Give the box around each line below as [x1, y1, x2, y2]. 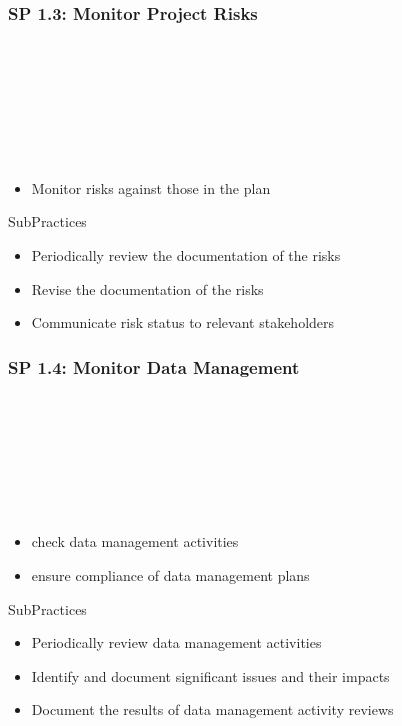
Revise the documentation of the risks [31, 278, 264, 299]
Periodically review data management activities [31, 632, 322, 653]
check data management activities [31, 531, 239, 552]
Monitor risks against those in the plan [31, 177, 271, 198]
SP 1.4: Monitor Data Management [8, 354, 300, 379]
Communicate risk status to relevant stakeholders [31, 312, 335, 333]
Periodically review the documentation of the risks [31, 244, 341, 265]
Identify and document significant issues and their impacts [31, 665, 390, 686]
